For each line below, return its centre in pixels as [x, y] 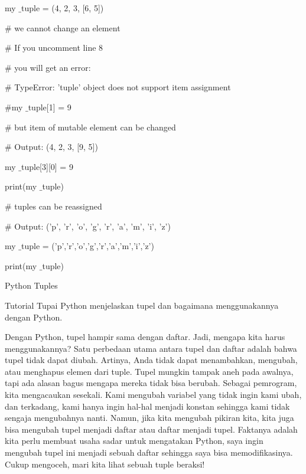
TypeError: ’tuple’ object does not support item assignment [123, 87]
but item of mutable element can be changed [95, 127]
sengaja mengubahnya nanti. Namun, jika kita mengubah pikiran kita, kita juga [149, 418]
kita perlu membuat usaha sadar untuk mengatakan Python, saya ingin [134, 441]
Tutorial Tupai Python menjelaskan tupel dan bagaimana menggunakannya [142, 305]
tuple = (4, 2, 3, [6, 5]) [63, 8]
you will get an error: [53, 67]
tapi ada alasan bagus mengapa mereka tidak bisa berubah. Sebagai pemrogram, [151, 383]
